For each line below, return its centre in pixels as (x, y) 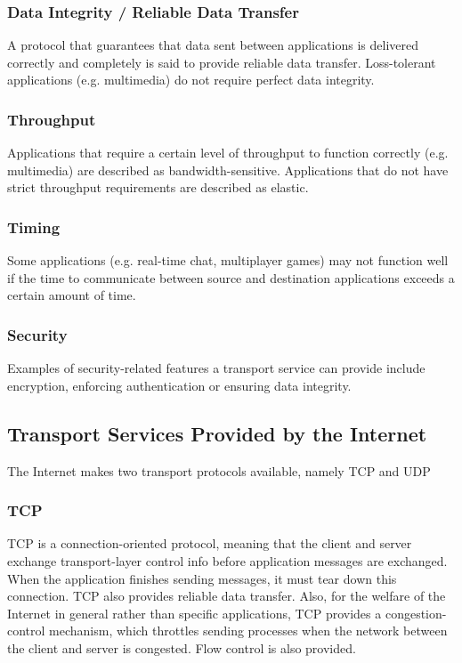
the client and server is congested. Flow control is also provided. (182, 647)
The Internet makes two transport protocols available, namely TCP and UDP (219, 470)
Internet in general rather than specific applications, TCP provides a (195, 613)
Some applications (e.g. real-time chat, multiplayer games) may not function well (228, 260)
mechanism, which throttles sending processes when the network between (248, 631)
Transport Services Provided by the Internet (217, 433)
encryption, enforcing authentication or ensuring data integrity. (179, 385)
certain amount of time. (72, 295)
